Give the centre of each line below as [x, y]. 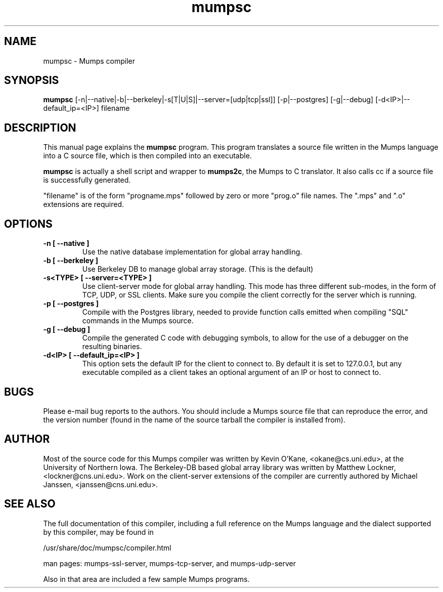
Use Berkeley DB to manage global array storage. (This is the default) [198, 269]
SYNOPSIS [32, 80]
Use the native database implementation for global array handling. [192, 252]
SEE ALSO [30, 504]
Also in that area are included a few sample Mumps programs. [146, 579]
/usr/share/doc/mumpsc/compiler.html [107, 547]
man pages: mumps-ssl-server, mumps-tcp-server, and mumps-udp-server [169, 563]
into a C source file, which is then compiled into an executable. [147, 156]
